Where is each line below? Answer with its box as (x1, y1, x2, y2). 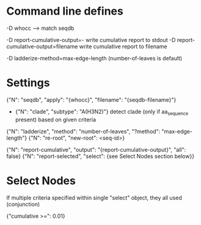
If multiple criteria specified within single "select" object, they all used (6, 194, 182, 201)
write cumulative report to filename (79, 43, 167, 50)
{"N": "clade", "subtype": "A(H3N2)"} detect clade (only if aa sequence (15, 108, 189, 116)
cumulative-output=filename (6, 43, 78, 50)
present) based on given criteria (15, 116, 97, 123)
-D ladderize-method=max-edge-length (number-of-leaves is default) (6, 54, 183, 62)
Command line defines (6, 4, 123, 18)
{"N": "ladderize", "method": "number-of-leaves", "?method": (6, 127, 161, 135)
